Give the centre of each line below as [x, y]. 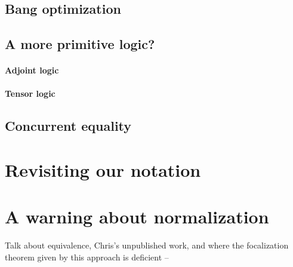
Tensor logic [30, 93]
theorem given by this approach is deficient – [87, 257]
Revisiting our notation [103, 169]
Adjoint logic [32, 70]
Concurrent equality [68, 126]
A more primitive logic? [80, 44]
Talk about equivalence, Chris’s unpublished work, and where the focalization [147, 245]
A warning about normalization [137, 217]
